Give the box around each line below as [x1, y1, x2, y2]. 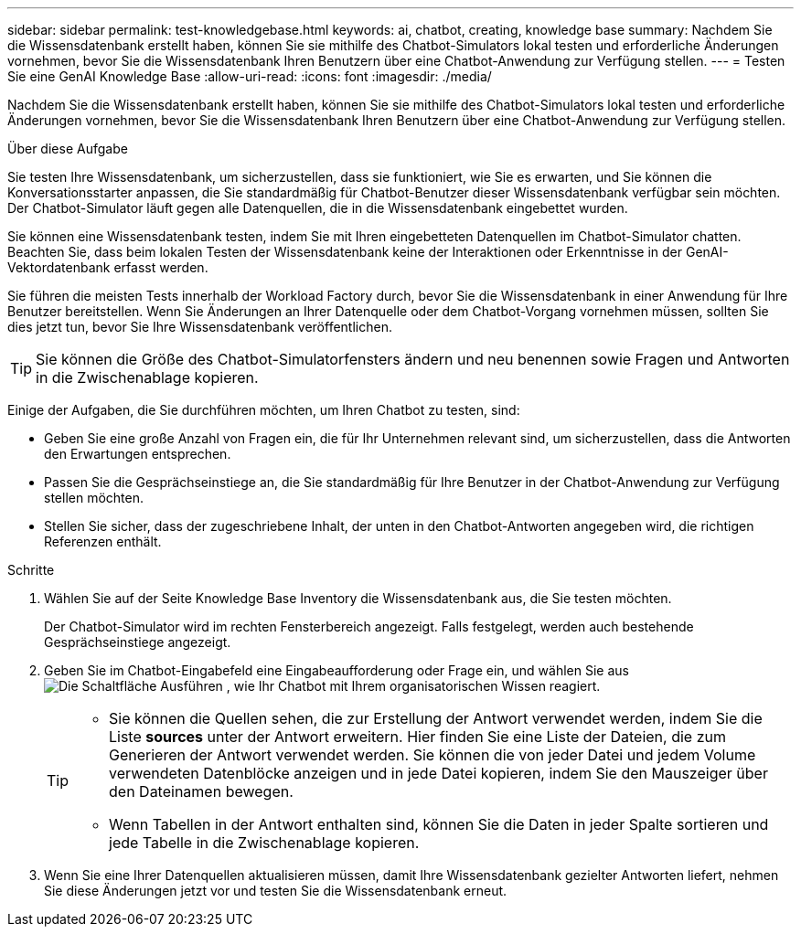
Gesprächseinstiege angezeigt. [44, 634, 231, 650]
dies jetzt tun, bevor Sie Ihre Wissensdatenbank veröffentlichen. [7, 319, 392, 334]
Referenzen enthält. [44, 534, 162, 549]
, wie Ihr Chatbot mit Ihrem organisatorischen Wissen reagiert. [226, 678, 601, 694]
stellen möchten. [44, 490, 144, 505]
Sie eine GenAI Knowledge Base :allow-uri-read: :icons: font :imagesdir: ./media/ [7, 69, 492, 84]
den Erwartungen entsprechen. [44, 446, 231, 462]
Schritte [7, 562, 55, 578]
